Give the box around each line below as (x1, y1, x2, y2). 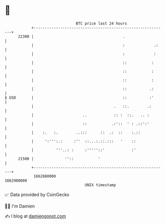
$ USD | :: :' (4, 95, 154, 100)
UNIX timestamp (84, 182, 116, 188)
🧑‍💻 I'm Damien (4, 203, 35, 209)
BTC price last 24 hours (76, 21, 127, 26)
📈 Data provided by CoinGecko (4, 192, 70, 198)
